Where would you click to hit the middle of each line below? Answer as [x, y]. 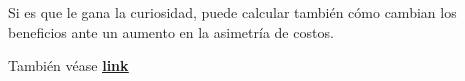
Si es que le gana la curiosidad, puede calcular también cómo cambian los [232, 12]
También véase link [68, 65]
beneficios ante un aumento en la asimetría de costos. [171, 31]
